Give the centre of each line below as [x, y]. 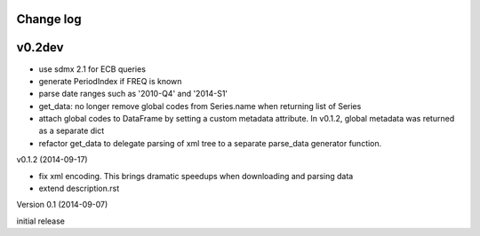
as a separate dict [72, 131]
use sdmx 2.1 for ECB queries [92, 69]
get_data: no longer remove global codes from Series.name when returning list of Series [200, 106]
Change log [49, 19]
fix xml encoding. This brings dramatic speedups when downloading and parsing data [196, 176]
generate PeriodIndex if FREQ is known [110, 81]
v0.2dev [40, 47]
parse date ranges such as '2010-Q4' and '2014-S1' [133, 94]
